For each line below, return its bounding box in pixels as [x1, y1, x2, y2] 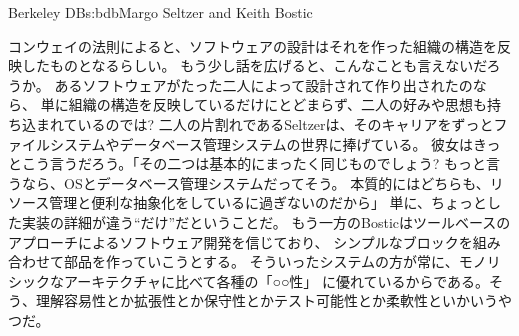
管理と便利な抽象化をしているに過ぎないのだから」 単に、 [49, 192, 432, 213]
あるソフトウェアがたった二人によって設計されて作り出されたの [54, 74, 473, 95]
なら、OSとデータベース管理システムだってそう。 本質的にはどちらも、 [21, 172, 490, 193]
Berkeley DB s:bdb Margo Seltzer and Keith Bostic [8, 2, 313, 22]
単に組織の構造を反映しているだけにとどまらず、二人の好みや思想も [40, 94, 487, 115]
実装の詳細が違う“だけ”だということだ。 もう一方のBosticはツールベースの [21, 211, 511, 232]
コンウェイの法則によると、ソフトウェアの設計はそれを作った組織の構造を [8, 35, 498, 56]
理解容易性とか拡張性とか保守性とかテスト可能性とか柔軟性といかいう [35, 290, 498, 311]
